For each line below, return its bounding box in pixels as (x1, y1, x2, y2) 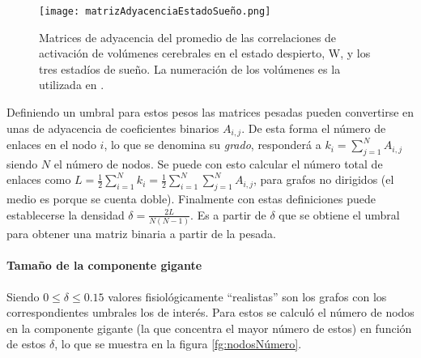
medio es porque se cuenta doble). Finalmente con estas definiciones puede (6, 190, 376, 207)
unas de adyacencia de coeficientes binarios (6, 119, 219, 136)
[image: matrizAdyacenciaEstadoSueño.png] (39, 6, 271, 17)
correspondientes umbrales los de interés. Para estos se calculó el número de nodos (6, 304, 415, 321)
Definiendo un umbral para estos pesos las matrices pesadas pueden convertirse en (6, 104, 415, 121)
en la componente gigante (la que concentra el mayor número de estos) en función (6, 319, 412, 336)
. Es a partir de (190, 206, 266, 223)
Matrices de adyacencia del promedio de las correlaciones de (39, 28, 337, 45)
